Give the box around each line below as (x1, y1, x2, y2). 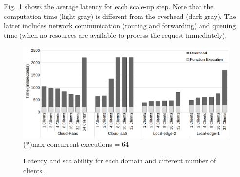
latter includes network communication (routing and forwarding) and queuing (4, 20, 236, 31)
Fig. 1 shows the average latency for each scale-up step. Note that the (4, 1, 214, 11)
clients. (23, 165, 44, 175)
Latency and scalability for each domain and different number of (23, 156, 216, 166)
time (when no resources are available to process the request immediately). (4, 30, 227, 40)
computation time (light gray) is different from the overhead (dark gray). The (4, 11, 236, 21)
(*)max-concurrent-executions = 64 (23, 139, 129, 149)
